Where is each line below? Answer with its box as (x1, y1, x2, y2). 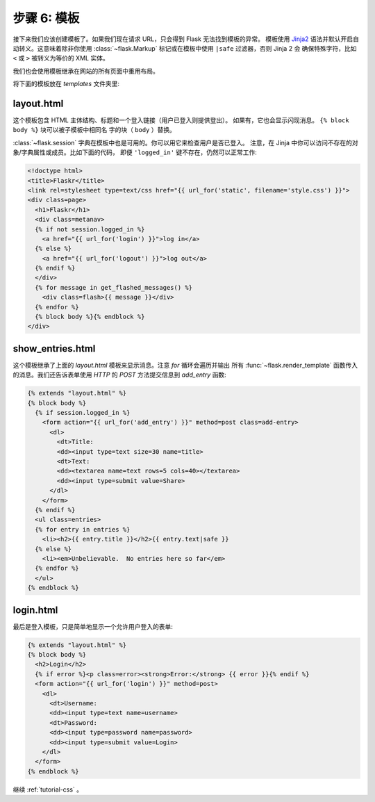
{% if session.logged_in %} (35, 409, 131, 417)
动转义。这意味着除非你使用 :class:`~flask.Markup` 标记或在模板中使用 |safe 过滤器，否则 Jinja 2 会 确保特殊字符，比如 (12, 44, 357, 52)
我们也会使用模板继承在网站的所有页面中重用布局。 (12, 67, 159, 75)
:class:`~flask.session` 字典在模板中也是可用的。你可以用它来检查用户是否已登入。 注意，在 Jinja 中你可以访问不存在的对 (12, 138, 358, 147)
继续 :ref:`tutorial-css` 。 (12, 785, 83, 794)
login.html (12, 604, 58, 616)
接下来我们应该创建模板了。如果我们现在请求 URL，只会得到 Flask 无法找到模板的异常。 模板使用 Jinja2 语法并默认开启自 (12, 35, 360, 43)
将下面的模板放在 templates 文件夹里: (12, 80, 120, 88)
